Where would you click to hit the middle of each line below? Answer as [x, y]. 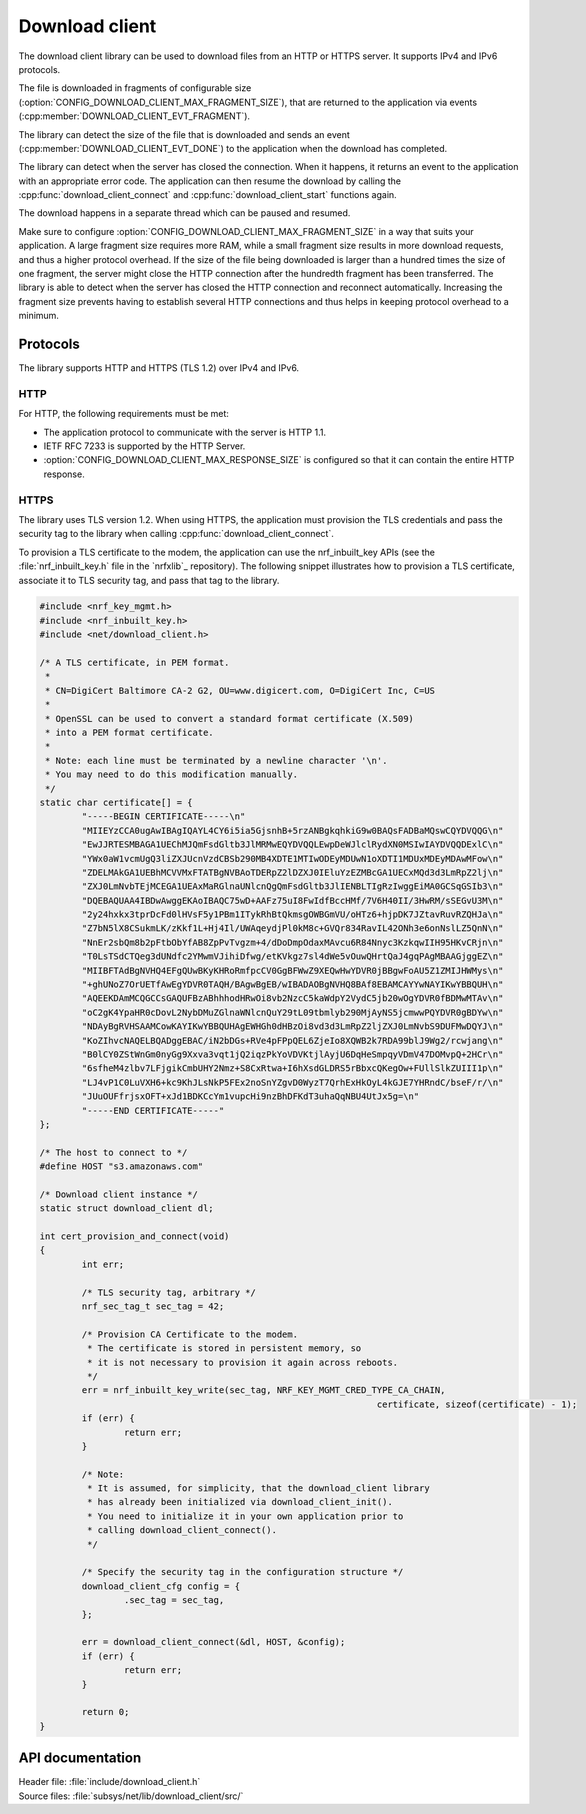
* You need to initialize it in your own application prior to [245, 1516]
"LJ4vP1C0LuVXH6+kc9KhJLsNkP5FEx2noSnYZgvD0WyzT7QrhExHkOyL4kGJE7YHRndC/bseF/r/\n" [292, 1082]
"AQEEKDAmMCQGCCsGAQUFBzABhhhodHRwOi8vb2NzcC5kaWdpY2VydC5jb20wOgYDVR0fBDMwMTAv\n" [292, 998]
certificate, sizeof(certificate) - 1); [477, 1404]
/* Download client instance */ [119, 1194]
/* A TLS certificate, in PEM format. [134, 663]
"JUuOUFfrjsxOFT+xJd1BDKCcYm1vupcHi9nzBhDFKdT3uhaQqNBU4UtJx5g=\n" [250, 1096]
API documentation [80, 1758]
